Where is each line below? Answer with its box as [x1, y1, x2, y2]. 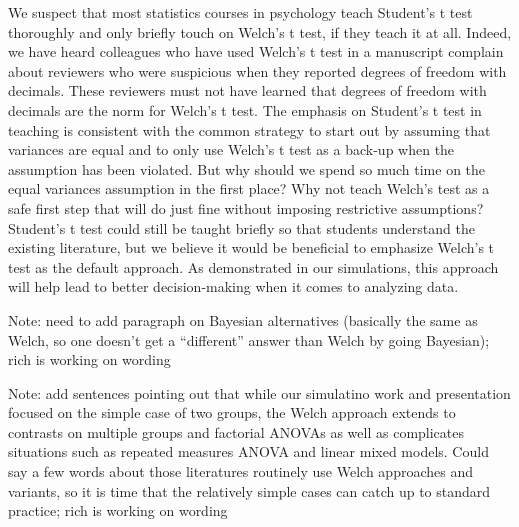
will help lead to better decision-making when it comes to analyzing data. [8, 276, 459, 297]
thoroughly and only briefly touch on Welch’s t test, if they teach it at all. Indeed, [8, 21, 512, 42]
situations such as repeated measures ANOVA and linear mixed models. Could [8, 441, 489, 462]
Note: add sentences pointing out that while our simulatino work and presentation [8, 382, 511, 403]
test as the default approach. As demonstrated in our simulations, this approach [8, 256, 499, 277]
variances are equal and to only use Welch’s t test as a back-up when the [8, 139, 455, 160]
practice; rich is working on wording [8, 500, 228, 521]
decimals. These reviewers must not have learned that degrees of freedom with [8, 80, 487, 101]
